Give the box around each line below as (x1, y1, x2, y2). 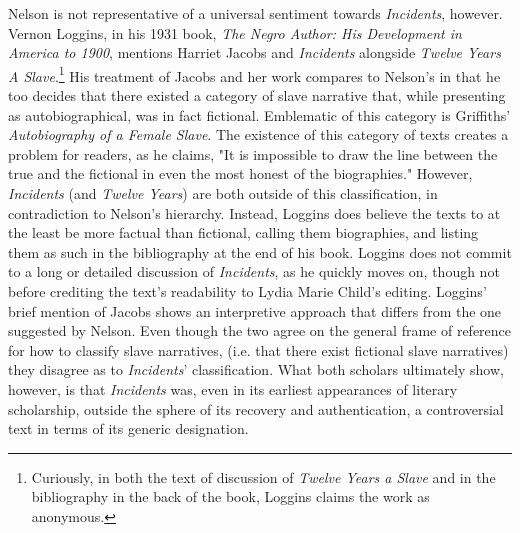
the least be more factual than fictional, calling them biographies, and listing (8, 222, 479, 243)
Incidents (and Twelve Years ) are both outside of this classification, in (8, 183, 438, 203)
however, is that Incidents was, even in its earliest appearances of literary (8, 378, 458, 399)
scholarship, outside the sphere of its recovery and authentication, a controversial (8, 398, 504, 419)
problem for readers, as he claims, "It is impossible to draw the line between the (8, 143, 498, 164)
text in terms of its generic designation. (8, 418, 249, 439)
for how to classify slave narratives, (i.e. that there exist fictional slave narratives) (8, 339, 509, 360)
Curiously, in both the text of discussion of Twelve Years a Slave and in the (31, 466, 496, 487)
